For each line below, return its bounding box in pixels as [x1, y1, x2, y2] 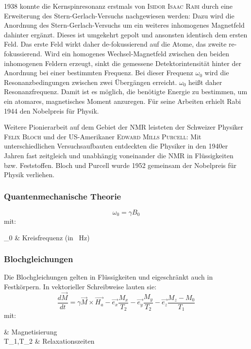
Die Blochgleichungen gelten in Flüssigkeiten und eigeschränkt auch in [4, 272, 213, 282]
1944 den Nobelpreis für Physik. [4, 105, 99, 116]
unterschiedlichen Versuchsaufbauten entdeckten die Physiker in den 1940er [4, 141, 228, 151]
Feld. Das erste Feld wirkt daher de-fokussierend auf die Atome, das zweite [4, 39, 227, 49]
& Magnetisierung [4, 326, 57, 336]
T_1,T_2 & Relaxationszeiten [4, 336, 95, 346]
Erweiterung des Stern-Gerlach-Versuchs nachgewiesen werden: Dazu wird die [4, 10, 234, 20]
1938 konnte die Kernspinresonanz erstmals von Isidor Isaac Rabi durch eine [4, 1, 233, 11]
